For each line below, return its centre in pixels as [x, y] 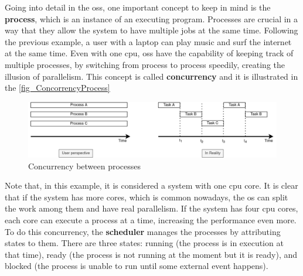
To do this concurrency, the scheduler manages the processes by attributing [143, 231]
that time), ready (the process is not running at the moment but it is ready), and [151, 254]
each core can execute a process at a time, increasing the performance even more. [151, 219]
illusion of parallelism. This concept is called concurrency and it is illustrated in [151, 76]
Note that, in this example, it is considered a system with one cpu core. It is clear [151, 185]
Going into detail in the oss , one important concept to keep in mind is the [138, 7]
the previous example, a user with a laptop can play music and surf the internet [148, 41]
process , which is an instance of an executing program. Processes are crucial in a [151, 18]
